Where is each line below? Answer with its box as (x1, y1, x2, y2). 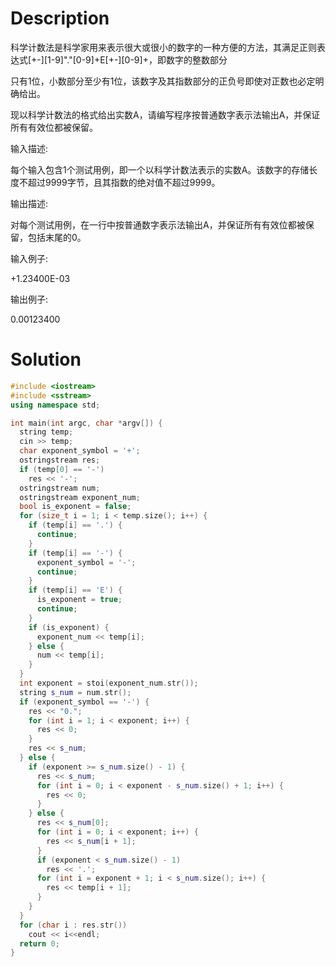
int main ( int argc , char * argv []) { (10, 418, 163, 428)
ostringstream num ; (19, 483, 101, 493)
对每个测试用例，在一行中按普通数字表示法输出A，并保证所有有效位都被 (10, 218, 306, 231)
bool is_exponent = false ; (19, 502, 132, 512)
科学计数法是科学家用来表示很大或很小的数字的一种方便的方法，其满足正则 (10, 41, 317, 53)
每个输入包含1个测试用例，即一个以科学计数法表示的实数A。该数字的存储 (10, 163, 310, 176)
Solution (10, 348, 82, 371)
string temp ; (19, 427, 74, 437)
